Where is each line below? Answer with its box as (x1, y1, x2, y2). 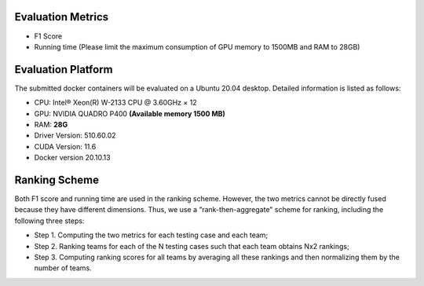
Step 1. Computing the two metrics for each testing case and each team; (34, 230, 269, 240)
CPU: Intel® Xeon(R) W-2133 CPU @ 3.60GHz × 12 (34, 98, 197, 108)
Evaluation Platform (14, 63, 113, 76)
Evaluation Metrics (14, 10, 109, 24)
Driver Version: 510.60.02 (34, 130, 117, 141)
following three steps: (14, 216, 85, 225)
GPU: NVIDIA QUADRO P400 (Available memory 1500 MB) (34, 108, 225, 118)
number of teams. (34, 263, 92, 273)
